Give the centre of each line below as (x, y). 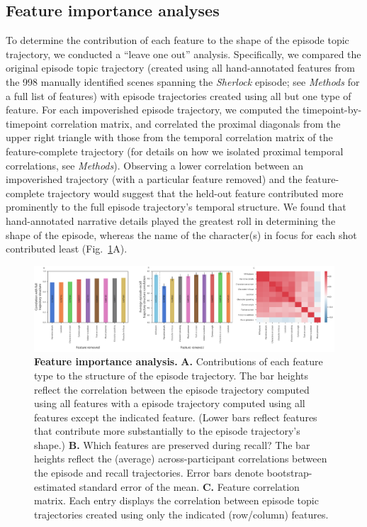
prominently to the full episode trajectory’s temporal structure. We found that (176, 207)
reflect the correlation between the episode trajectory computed (172, 389)
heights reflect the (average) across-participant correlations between (181, 459)
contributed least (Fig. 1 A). (67, 249)
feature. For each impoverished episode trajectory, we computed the (153, 110)
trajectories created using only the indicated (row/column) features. (181, 514)
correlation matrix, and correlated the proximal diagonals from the (196, 123)
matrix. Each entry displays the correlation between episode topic (176, 500)
